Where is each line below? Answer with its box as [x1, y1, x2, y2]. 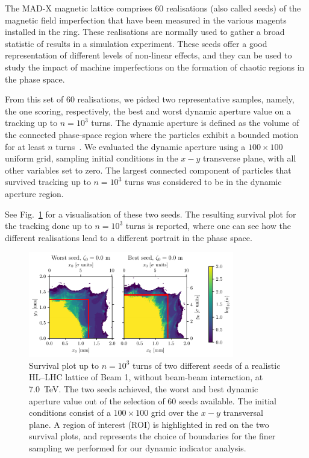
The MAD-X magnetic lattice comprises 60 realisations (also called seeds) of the [5, 2, 301, 14]
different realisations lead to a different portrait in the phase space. [5, 231, 252, 243]
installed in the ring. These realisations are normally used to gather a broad [5, 25, 285, 38]
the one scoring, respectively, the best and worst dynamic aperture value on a [5, 104, 291, 117]
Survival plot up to [29, 359, 99, 371]
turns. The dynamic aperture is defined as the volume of [91, 116, 299, 129]
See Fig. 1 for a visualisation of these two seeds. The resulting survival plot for [5, 207, 296, 220]
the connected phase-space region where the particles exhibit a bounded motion [5, 128, 299, 140]
